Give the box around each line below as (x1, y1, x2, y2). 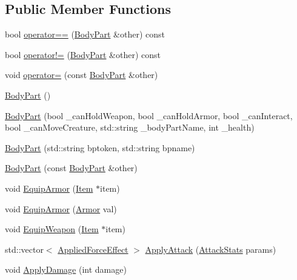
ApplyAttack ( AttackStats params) (145, 243, 276, 255)
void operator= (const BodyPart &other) (5, 68, 158, 81)
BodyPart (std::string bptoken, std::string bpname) (5, 141, 195, 154)
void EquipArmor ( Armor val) (5, 202, 117, 215)
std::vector (5, 243, 44, 255)
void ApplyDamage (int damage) (5, 263, 127, 276)
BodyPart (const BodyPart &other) (5, 161, 138, 174)
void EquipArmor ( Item (5, 181, 93, 194)
